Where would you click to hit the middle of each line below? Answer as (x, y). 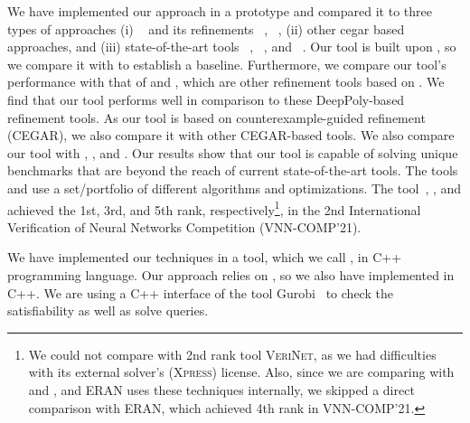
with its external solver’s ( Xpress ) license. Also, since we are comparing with (241, 372)
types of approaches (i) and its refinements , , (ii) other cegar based (206, 28)
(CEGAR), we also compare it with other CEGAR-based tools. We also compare (231, 135)
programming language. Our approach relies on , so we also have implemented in (231, 274)
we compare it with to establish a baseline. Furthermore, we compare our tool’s (227, 64)
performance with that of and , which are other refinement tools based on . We (226, 82)
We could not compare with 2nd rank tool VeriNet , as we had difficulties (232, 354)
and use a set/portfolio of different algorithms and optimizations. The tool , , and (235, 188)
